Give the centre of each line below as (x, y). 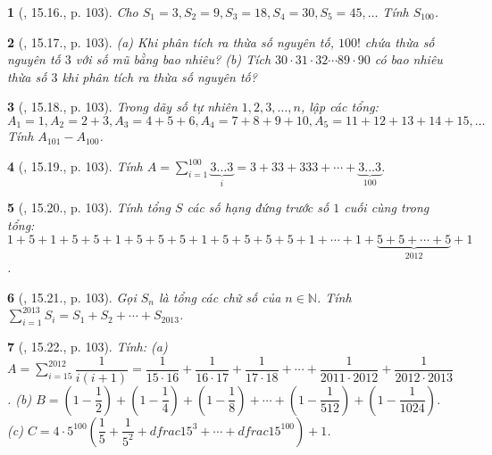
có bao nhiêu (409, 59)
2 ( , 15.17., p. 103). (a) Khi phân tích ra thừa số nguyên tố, (171, 41)
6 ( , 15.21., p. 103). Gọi (72, 297)
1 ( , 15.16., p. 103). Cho (73, 12)
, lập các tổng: (339, 107)
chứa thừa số (400, 41)
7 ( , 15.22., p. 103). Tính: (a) (88, 347)
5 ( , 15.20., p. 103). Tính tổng (89, 207)
